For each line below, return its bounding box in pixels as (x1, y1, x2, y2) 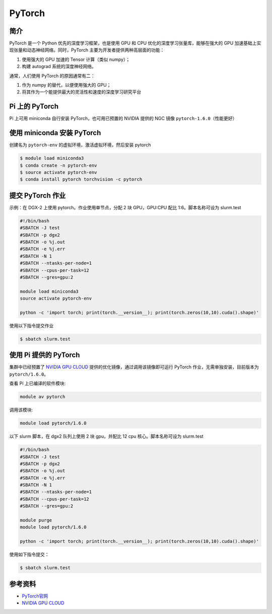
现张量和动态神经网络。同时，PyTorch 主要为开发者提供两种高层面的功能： (9, 47, 165, 53)
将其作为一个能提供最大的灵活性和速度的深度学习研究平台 (22, 89, 141, 95)
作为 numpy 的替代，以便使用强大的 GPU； (22, 82, 111, 88)
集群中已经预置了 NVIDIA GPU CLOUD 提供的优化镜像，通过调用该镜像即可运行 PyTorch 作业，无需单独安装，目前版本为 (9, 364, 259, 370)
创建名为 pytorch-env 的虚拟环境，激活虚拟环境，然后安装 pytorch (9, 142, 151, 148)
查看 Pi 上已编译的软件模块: (9, 381, 66, 387)
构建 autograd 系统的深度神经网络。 (22, 64, 97, 70)
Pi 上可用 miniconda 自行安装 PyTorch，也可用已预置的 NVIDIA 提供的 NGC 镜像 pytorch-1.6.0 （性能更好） (9, 115, 237, 121)
